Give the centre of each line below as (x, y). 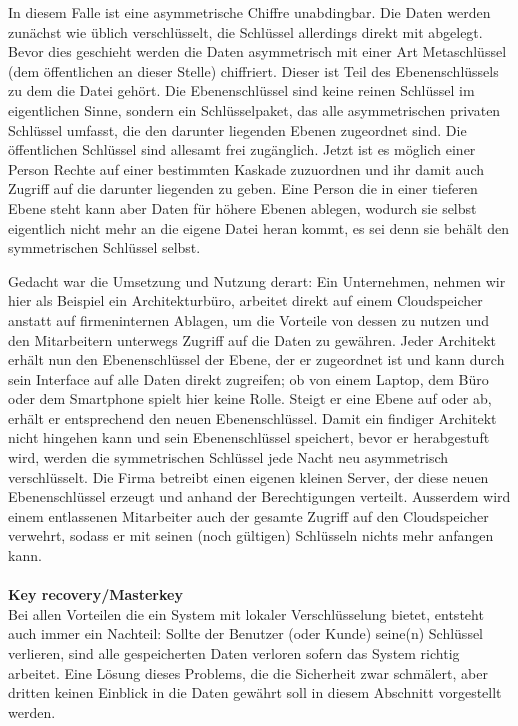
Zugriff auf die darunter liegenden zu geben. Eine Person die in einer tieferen (243, 188)
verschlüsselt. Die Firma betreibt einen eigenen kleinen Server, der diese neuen (248, 476)
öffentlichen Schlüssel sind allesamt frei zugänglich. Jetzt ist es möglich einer (242, 149)
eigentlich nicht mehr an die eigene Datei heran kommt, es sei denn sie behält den (258, 227)
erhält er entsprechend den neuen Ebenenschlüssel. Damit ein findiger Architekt (252, 417)
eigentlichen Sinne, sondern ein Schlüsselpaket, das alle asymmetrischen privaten (254, 109)
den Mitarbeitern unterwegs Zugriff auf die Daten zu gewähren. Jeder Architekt (252, 339)
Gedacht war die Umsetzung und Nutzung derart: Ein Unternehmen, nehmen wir (257, 280)
